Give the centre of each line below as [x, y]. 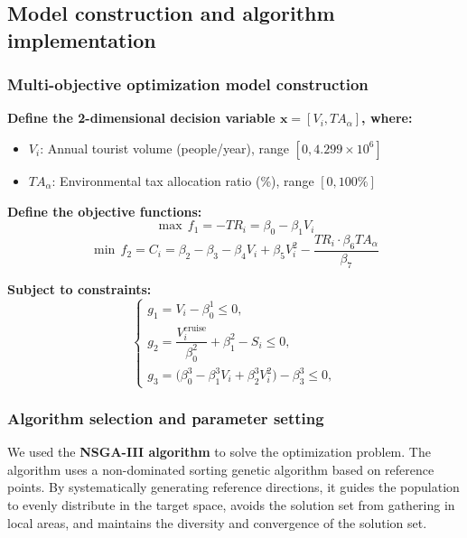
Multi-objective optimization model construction [188, 84]
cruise [195, 328]
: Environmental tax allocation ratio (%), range [183, 180]
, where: [387, 118]
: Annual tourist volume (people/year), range [165, 148]
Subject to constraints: [79, 288]
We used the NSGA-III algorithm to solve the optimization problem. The [219, 452]
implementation [82, 39]
